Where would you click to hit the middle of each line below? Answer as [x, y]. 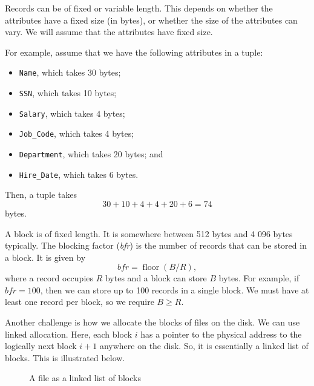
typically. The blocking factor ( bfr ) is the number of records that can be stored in [156, 245]
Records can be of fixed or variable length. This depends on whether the [139, 8]
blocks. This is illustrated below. [65, 357]
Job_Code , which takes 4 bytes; [77, 133]
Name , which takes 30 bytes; [70, 72]
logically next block [41, 346]
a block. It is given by [45, 257]
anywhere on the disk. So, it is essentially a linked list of [204, 346]
